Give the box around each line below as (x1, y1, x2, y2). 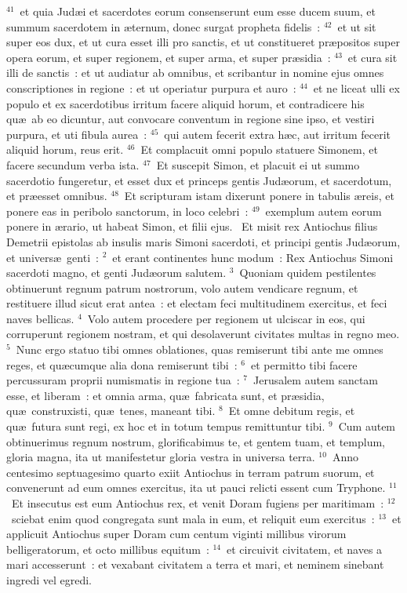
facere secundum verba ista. (6, 156, 140, 173)
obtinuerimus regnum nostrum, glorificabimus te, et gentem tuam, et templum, (6, 433, 385, 449)
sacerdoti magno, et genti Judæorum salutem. (6, 264, 227, 281)
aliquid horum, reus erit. (6, 141, 124, 158)
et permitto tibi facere (251, 356, 358, 373)
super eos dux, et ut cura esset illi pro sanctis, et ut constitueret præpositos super (6, 34, 400, 50)
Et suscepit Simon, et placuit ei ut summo (156, 156, 360, 173)
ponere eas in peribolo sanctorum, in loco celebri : (6, 202, 249, 219)
